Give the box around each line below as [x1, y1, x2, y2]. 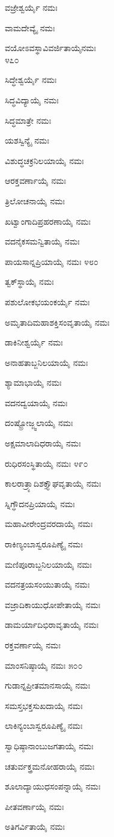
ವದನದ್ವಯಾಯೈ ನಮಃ [5, 396, 68, 409]
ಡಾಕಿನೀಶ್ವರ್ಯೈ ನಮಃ [5, 336, 63, 348]
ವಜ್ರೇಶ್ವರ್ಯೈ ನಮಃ [5, 1, 58, 13]
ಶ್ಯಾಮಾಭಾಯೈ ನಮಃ [5, 376, 62, 389]
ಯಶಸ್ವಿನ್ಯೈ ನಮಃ [5, 134, 49, 147]
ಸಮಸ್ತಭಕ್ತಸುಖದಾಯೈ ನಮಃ [5, 699, 83, 711]
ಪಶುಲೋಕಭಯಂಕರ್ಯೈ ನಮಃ [5, 295, 90, 308]
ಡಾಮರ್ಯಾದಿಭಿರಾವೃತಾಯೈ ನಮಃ [5, 618, 99, 631]
